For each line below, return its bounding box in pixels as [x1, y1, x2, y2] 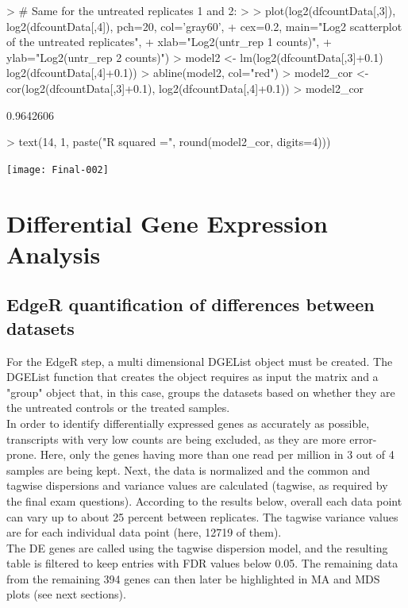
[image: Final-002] [6, 164, 109, 175]
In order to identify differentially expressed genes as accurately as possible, [6, 414, 370, 431]
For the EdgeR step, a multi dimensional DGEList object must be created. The [6, 352, 393, 369]
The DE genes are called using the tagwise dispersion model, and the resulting [6, 539, 388, 556]
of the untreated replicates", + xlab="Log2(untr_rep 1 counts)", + [6, 33, 332, 50]
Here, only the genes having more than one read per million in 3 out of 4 [40, 446, 395, 463]
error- [349, 430, 377, 447]
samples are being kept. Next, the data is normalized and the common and [6, 461, 371, 478]
